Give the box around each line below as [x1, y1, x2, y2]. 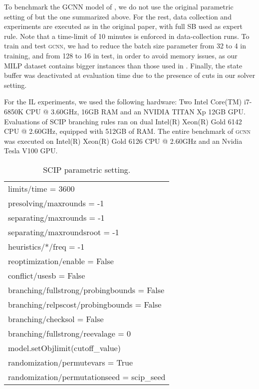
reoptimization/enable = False [8, 255, 114, 267]
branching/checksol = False [8, 313, 104, 325]
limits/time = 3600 [8, 182, 75, 194]
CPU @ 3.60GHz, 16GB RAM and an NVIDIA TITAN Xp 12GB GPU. [25, 106, 246, 116]
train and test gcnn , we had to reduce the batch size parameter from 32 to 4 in [4, 40, 247, 51]
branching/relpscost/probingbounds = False [8, 298, 162, 310]
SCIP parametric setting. [43, 163, 131, 175]
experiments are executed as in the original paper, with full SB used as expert [4, 21, 243, 31]
